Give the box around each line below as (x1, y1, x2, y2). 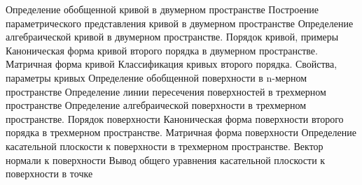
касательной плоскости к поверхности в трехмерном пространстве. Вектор (6, 138, 323, 153)
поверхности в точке (6, 166, 93, 181)
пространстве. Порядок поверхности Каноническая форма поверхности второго (6, 111, 344, 126)
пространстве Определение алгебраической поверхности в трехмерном (6, 98, 307, 112)
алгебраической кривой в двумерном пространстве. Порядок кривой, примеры (6, 29, 339, 44)
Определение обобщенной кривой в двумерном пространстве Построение (6, 2, 319, 16)
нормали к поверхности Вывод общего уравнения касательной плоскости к (6, 152, 326, 167)
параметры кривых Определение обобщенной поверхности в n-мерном (6, 70, 307, 84)
